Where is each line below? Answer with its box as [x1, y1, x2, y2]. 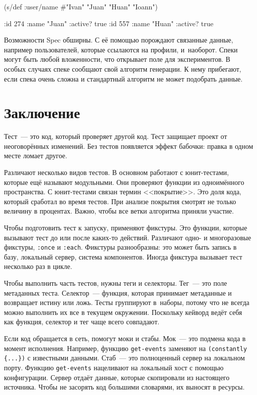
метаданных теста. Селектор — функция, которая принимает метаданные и [4, 287, 232, 298]
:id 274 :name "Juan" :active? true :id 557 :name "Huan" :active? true [4, 18, 214, 28]
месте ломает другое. [4, 150, 67, 161]
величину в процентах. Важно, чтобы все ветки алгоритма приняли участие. [4, 206, 234, 216]
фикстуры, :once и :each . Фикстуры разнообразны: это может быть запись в [4, 242, 237, 252]
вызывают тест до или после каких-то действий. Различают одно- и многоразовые [4, 232, 251, 242]
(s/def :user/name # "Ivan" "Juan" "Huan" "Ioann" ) [4, 1, 158, 11]
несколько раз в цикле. [4, 261, 72, 271]
